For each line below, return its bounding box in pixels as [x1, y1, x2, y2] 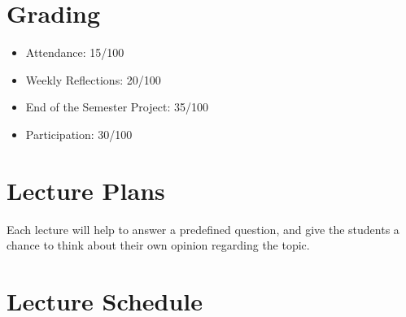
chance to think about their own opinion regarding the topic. [7, 237, 310, 254]
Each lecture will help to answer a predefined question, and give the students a [7, 220, 399, 237]
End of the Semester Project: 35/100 [25, 98, 208, 115]
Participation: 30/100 [25, 125, 133, 142]
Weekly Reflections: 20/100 [25, 71, 161, 88]
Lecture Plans [7, 173, 165, 206]
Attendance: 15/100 [25, 44, 124, 61]
